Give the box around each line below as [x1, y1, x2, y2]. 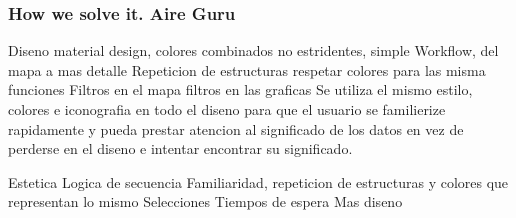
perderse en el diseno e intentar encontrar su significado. [8, 138, 353, 159]
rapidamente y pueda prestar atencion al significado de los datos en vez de [8, 118, 464, 139]
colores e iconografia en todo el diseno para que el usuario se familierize [8, 99, 446, 119]
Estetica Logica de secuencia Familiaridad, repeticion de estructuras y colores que [8, 171, 509, 192]
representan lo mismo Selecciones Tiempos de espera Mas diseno [8, 191, 403, 212]
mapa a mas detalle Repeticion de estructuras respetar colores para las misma [8, 59, 486, 80]
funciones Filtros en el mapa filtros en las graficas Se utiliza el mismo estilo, [8, 79, 473, 100]
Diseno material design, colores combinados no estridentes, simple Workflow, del [8, 40, 499, 61]
